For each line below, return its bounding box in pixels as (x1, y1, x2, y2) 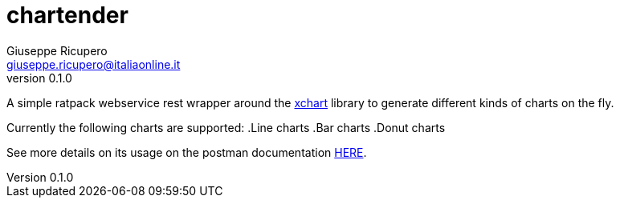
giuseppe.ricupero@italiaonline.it (6, 57, 181, 71)
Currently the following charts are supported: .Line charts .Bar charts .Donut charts (6, 120, 446, 134)
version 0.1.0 (6, 70, 72, 85)
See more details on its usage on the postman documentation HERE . (6, 145, 367, 159)
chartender (6, 2, 128, 29)
